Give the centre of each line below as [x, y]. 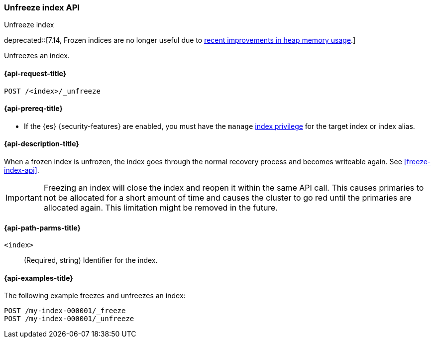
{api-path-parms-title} [43, 228]
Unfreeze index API [42, 7]
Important [24, 198]
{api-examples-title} [39, 278]
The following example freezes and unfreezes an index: [95, 296]
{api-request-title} [35, 73]
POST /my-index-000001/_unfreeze [69, 319]
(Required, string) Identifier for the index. [91, 260]
